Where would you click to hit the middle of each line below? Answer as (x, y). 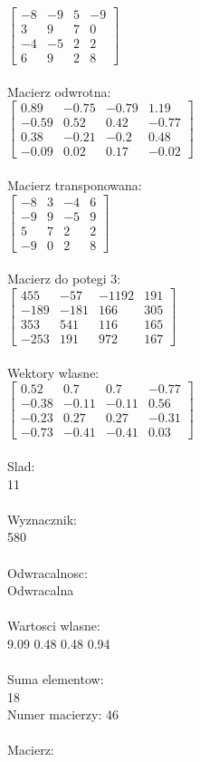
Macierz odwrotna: (59, 91)
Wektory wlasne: (53, 372)
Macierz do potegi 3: (64, 279)
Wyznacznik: (43, 519)
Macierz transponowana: (75, 185)
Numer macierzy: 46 (63, 714)
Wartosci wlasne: (54, 626)
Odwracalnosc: (48, 572)
